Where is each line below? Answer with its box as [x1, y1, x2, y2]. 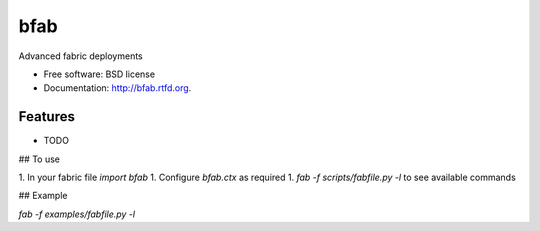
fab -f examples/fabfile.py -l [18, 208, 135, 220]
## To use [18, 153, 60, 165]
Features [18, 108, 75, 125]
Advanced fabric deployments [18, 50, 144, 62]
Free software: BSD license [43, 68, 155, 80]
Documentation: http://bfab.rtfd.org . [43, 82, 192, 94]
